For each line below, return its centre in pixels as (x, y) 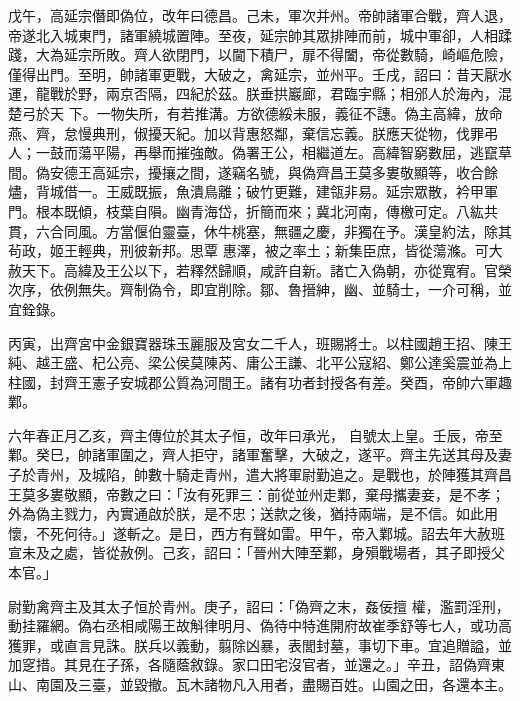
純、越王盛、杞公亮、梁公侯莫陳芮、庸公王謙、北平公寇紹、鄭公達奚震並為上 (260, 362)
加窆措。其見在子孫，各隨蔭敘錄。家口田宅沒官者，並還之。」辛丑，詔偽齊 (249, 664)
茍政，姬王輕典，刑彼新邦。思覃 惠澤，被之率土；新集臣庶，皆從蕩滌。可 (248, 250)
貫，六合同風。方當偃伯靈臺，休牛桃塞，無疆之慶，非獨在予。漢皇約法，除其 (260, 230)
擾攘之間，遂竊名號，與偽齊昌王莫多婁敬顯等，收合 (315, 171)
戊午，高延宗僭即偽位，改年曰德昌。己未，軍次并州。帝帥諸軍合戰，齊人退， (260, 15)
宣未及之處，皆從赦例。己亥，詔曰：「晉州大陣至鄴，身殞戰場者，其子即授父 (256, 552)
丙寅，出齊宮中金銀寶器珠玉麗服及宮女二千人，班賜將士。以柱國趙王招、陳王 (260, 342)
